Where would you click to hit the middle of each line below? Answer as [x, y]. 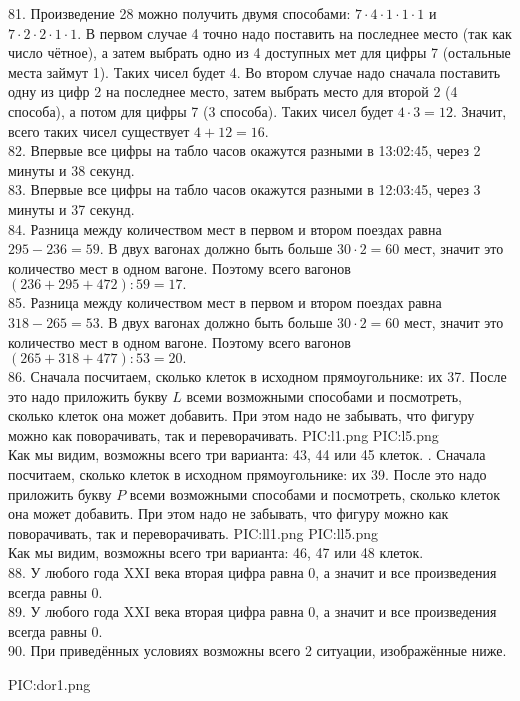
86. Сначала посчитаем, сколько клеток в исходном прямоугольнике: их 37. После [257, 376]
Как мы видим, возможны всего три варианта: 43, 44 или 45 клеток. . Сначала [247, 454]
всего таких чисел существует [99, 130]
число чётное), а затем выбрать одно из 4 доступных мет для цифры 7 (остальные [259, 52]
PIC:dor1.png [49, 684]
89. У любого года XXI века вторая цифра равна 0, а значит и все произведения [252, 611]
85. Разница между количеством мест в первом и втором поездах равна [225, 302]
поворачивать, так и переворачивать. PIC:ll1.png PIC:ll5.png [193, 532]
